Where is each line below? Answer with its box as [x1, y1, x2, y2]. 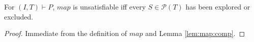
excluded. [4, 11, 34, 21]
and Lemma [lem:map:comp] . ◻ [145, 28, 245, 38]
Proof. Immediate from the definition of [4, 28, 127, 38]
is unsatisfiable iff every [73, 1, 146, 11]
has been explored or [185, 1, 250, 11]
